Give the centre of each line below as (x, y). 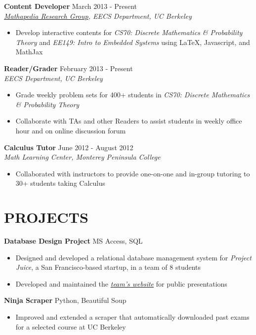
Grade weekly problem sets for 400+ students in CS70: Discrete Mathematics (133, 95)
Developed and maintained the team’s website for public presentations (121, 283)
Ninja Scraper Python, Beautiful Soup (65, 300)
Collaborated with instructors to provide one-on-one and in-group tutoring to (133, 173)
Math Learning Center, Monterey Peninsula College (82, 157)
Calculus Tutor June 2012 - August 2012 (69, 147)
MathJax (29, 52)
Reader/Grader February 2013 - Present (68, 68)
